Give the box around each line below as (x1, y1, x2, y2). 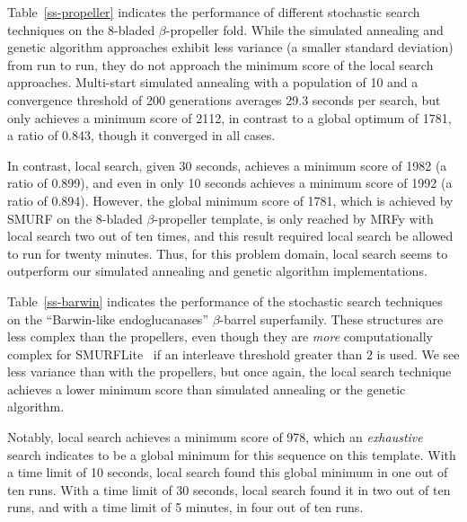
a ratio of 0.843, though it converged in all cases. (7, 126, 276, 145)
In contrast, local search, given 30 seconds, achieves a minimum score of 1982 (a (7, 155, 447, 174)
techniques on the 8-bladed (7, 20, 155, 39)
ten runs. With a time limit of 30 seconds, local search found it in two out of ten (7, 480, 451, 499)
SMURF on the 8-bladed (7, 208, 143, 227)
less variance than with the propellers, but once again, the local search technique (7, 362, 452, 381)
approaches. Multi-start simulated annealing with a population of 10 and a (7, 73, 419, 92)
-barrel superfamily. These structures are (219, 309, 444, 328)
